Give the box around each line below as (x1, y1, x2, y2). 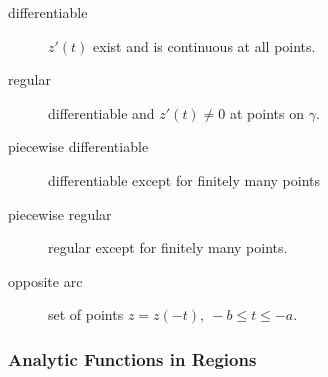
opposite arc (8, 270, 83, 291)
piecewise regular (8, 203, 112, 224)
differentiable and (48, 102, 155, 123)
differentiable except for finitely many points (48, 169, 321, 190)
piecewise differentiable (8, 136, 149, 157)
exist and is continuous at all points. (93, 35, 316, 56)
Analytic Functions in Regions (8, 346, 257, 371)
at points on (230, 102, 304, 123)
